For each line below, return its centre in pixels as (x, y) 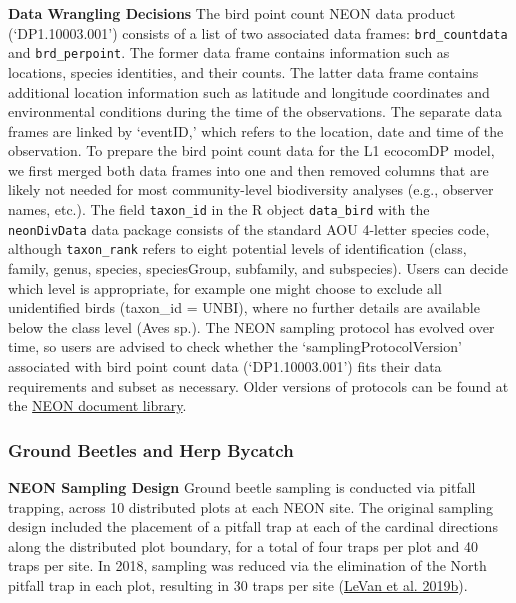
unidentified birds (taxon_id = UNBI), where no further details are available (244, 307)
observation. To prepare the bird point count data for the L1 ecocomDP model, (251, 150)
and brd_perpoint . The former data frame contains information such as (229, 52)
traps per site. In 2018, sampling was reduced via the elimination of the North (247, 565)
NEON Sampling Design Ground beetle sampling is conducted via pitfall (242, 487)
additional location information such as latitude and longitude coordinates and (249, 91)
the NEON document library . (97, 405)
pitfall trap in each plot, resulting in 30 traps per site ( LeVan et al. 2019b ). (238, 584)
